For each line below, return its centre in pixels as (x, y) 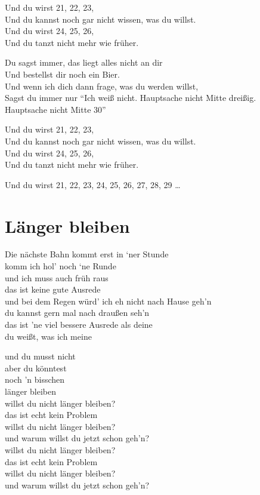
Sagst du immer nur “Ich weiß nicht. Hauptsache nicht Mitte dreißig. (131, 98)
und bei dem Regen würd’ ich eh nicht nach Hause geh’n (108, 301)
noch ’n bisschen (35, 379)
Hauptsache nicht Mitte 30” (55, 109)
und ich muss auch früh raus (57, 277)
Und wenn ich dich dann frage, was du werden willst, (102, 86)
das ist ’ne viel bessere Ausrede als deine (79, 324)
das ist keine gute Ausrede (53, 289)
